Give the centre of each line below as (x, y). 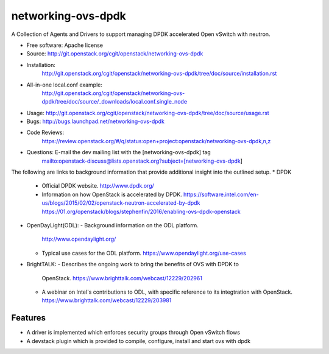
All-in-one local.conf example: (65, 85)
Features (28, 318)
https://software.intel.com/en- (221, 194)
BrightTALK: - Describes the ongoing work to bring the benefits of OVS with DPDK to (133, 264)
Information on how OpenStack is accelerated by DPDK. (112, 194)
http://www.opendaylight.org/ (79, 239)
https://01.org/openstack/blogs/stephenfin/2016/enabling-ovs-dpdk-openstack (141, 211)
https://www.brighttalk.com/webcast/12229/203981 (107, 300)
